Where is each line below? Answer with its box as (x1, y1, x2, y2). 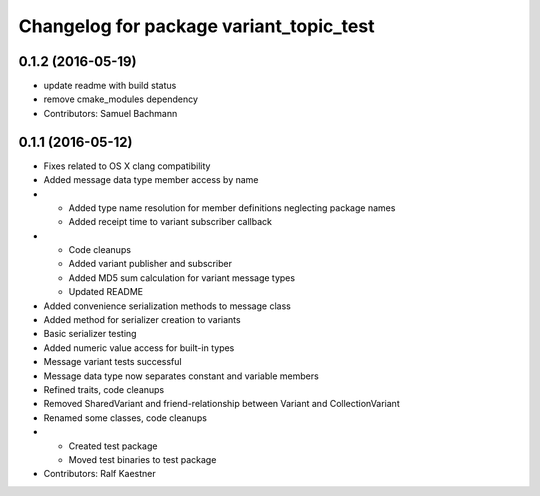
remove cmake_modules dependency (43, 93, 199, 105)
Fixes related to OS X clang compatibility (43, 160, 211, 172)
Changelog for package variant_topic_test (18, 15, 375, 37)
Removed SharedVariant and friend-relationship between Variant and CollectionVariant (43, 398, 400, 410)
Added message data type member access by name (43, 174, 259, 186)
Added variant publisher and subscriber (68, 258, 232, 270)
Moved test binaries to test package (68, 453, 217, 465)
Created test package (68, 440, 158, 452)
